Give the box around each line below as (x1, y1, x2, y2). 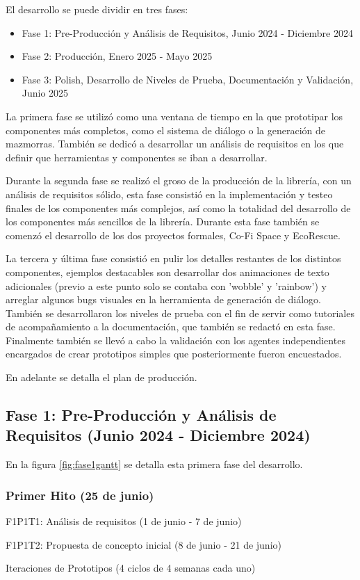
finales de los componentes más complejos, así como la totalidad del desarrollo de (6, 200, 351, 215)
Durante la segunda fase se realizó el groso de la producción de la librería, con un (6, 173, 352, 188)
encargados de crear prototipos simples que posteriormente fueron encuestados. (6, 346, 342, 361)
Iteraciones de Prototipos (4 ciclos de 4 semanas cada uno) (6, 561, 256, 575)
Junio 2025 (22, 86, 69, 100)
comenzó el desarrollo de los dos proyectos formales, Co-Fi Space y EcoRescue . (6, 227, 341, 242)
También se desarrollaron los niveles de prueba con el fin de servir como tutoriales (6, 305, 354, 320)
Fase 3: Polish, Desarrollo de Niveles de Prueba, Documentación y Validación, (22, 72, 354, 86)
